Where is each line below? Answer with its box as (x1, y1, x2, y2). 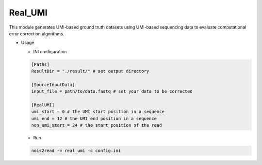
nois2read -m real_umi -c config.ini (31, 148, 121, 153)
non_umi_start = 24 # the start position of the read (31, 122, 162, 128)
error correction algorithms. (9, 30, 65, 36)
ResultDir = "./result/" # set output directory (31, 68, 149, 74)
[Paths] (31, 61, 49, 67)
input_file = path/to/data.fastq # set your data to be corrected (31, 89, 193, 94)
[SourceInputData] (31, 82, 75, 87)
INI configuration (33, 48, 67, 54)
